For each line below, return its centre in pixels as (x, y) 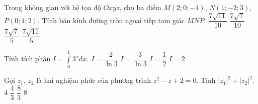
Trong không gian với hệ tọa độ (53, 7)
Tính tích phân (27, 59)
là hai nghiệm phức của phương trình (94, 80)
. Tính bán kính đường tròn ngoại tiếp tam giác (111, 20)
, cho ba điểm (140, 7)
